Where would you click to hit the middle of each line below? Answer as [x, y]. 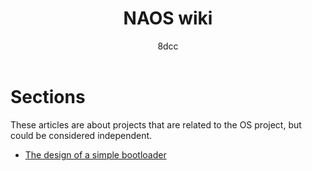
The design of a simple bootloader [95, 154]
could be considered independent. [81, 135]
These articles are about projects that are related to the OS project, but [156, 124]
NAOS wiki [168, 18]
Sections [48, 96]
